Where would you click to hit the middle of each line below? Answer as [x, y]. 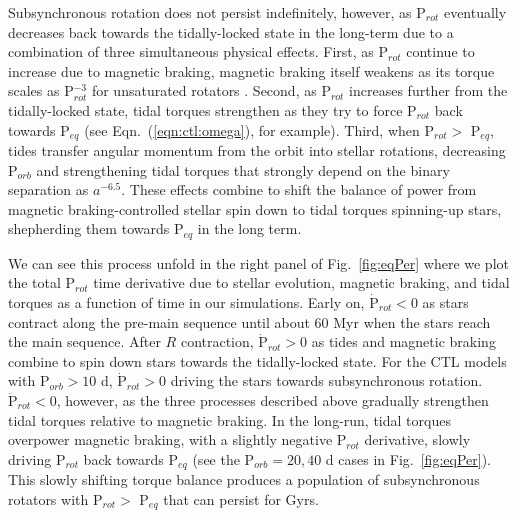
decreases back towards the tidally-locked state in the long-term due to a [231, 31]
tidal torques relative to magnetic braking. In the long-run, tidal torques [229, 419]
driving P [37, 458]
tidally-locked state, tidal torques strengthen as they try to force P [212, 109]
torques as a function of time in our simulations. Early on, [186, 302]
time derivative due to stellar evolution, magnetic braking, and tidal [301, 282]
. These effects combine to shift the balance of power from [299, 189]
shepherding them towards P [96, 228]
